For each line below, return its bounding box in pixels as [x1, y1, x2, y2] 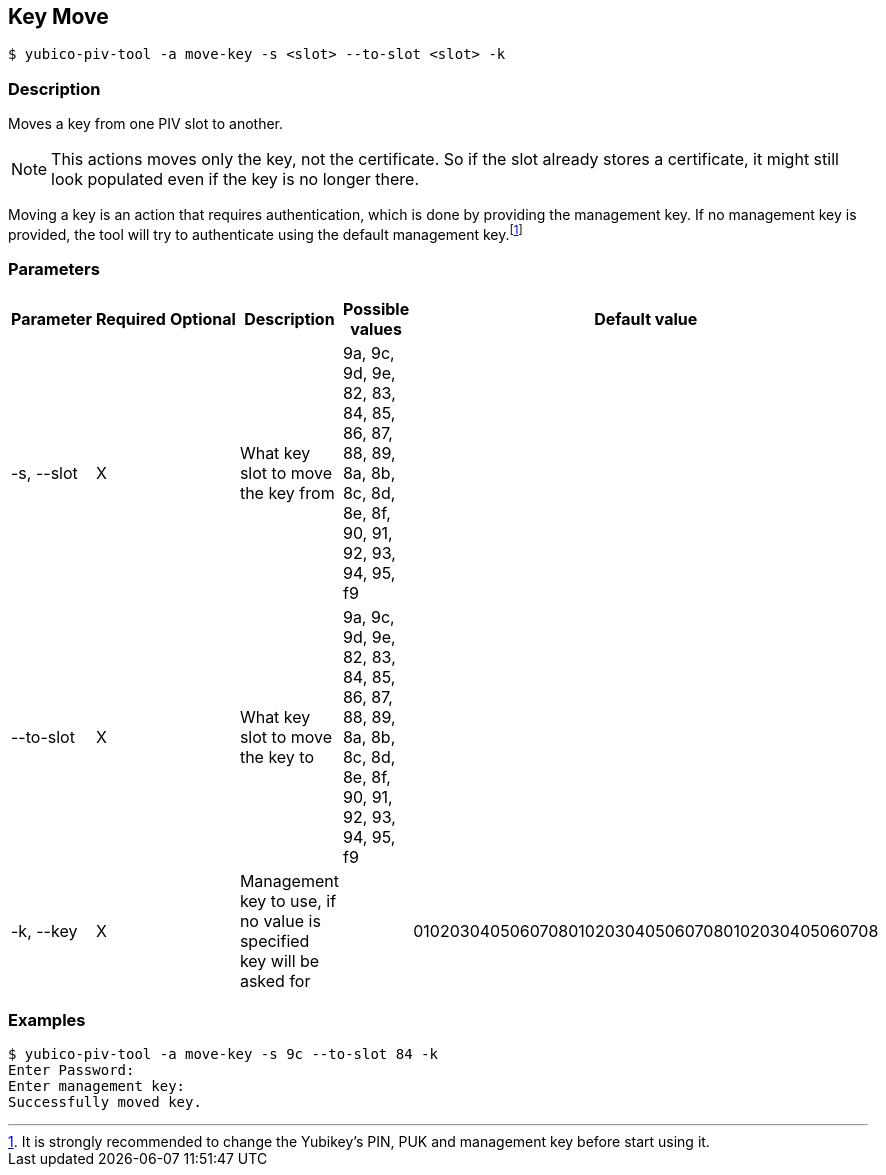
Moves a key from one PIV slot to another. [8, 115, 284, 133]
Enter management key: [8, 1078, 186, 1095]
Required [95, 308, 166, 329]
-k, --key [11, 920, 78, 941]
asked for [239, 970, 311, 991]
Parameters [8, 259, 100, 280]
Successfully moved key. [8, 1094, 202, 1111]
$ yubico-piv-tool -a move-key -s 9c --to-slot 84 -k [8, 1046, 438, 1063]
